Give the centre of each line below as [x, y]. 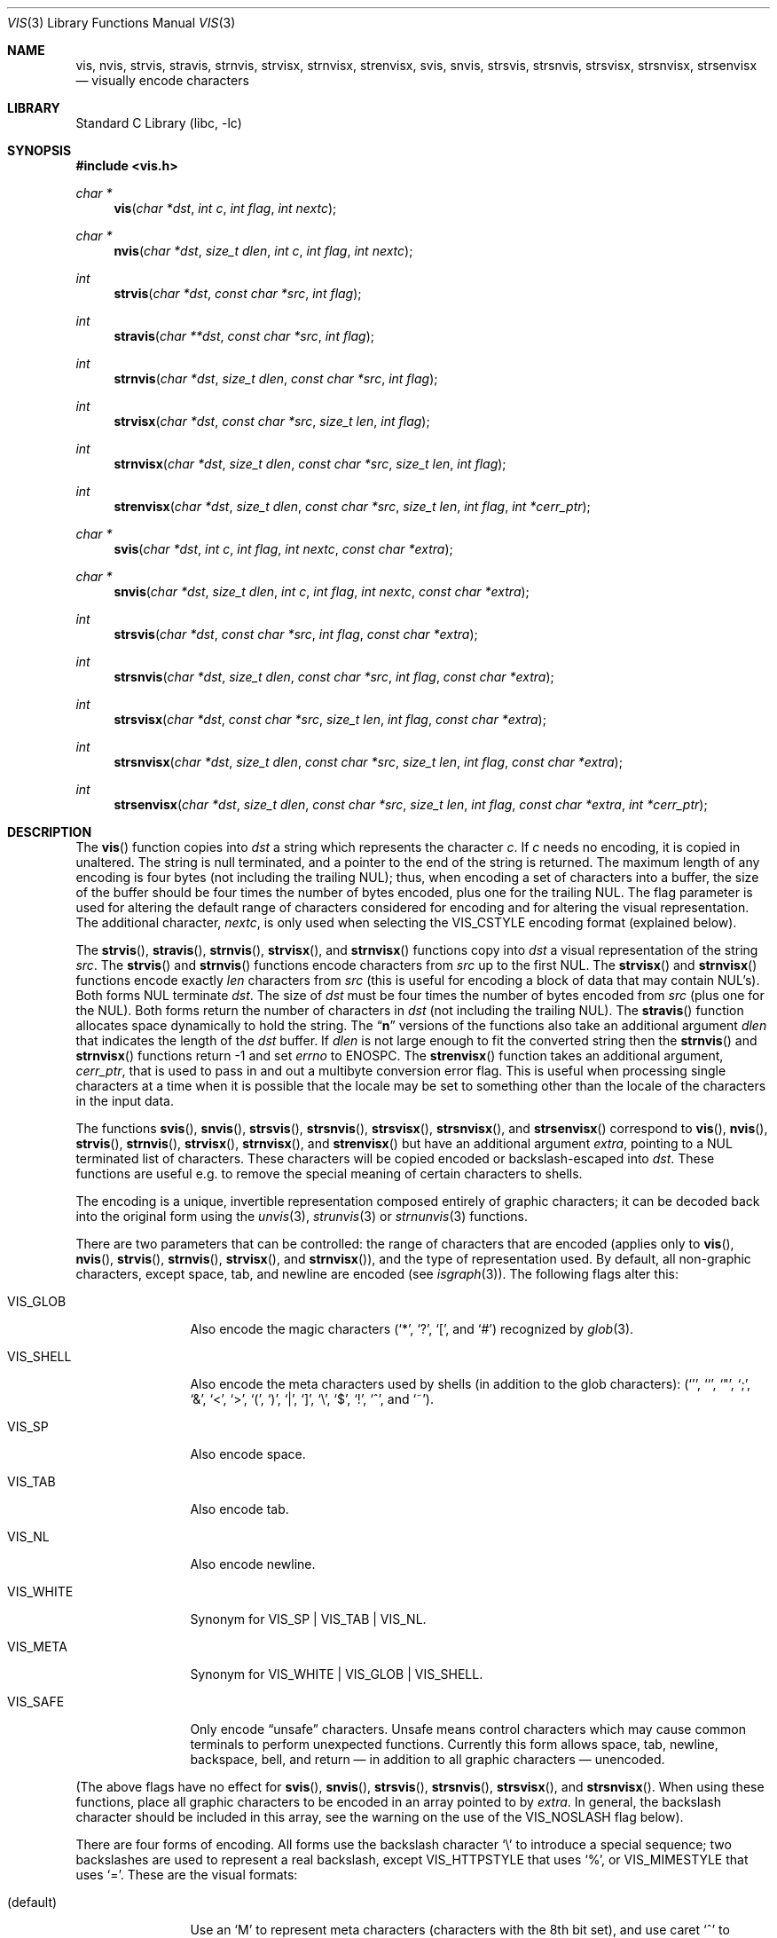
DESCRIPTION [50, 832]
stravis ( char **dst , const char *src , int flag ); [244, 336]
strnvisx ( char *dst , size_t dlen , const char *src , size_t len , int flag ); [310, 464]
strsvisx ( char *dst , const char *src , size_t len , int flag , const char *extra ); [330, 719]
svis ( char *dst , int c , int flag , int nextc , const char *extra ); [283, 549]
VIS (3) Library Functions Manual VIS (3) [122, 23]
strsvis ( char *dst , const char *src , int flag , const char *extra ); [296, 634]
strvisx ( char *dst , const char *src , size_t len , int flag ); [272, 421]
